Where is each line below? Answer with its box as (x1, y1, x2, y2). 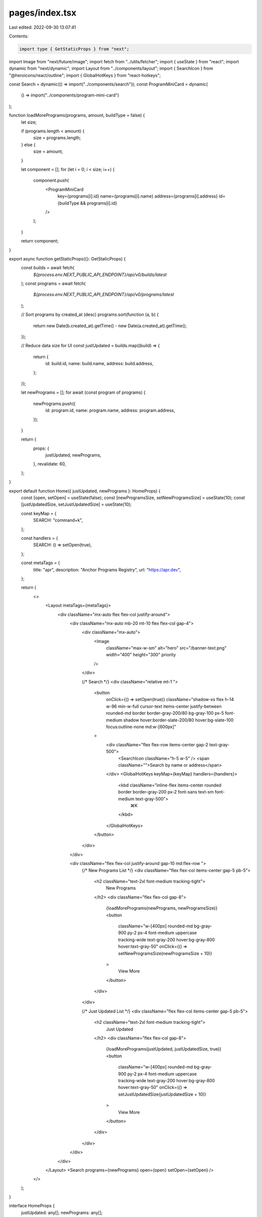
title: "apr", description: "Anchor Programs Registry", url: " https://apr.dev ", (33, 567, 181, 572)
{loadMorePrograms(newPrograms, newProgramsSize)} (106, 905, 218, 911)
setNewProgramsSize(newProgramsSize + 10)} (118, 950, 213, 956)
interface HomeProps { (9, 1203, 55, 1209)
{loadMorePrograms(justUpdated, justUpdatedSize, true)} (106, 1046, 222, 1052)
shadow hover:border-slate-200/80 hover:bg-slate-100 (123, 717, 234, 723)
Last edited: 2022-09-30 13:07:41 (9, 24, 76, 30)
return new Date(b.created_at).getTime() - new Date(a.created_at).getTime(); (33, 323, 187, 329)
